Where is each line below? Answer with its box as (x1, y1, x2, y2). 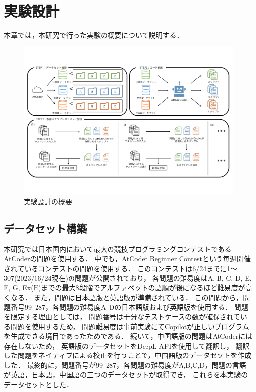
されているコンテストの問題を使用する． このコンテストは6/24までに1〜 (4, 263, 238, 273)
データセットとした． (4, 379, 73, 390)
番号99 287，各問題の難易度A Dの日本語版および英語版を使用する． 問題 (10, 302, 248, 312)
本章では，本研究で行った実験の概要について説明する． (4, 30, 183, 40)
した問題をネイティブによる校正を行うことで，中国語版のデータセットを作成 (4, 350, 252, 360)
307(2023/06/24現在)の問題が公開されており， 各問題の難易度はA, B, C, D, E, (4, 273, 252, 283)
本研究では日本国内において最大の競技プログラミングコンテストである (4, 243, 232, 254)
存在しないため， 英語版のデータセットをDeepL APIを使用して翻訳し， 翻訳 (4, 340, 250, 351)
